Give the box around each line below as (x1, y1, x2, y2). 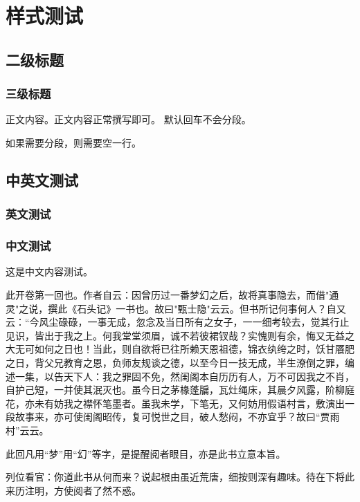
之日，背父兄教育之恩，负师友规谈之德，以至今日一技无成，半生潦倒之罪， (6, 355, 345, 369)
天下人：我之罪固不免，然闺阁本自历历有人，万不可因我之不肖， (63, 369, 354, 383)
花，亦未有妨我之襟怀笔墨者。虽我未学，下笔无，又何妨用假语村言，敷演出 (6, 396, 345, 410)
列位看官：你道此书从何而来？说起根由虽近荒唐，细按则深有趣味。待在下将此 (6, 470, 354, 484)
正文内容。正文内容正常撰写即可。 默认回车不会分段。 (6, 112, 251, 127)
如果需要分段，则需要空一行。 (6, 135, 141, 149)
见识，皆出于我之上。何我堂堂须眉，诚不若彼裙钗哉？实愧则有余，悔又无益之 (6, 328, 354, 342)
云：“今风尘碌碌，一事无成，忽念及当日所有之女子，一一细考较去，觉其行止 (6, 315, 350, 329)
